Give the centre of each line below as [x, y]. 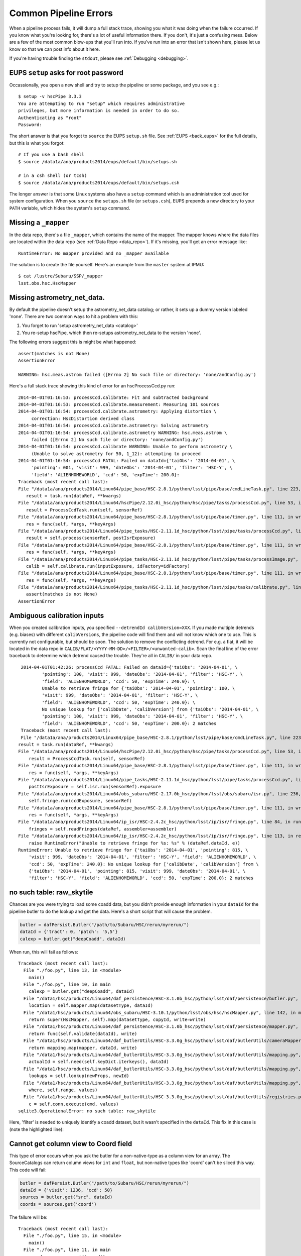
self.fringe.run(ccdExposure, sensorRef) [80, 801]
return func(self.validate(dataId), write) [83, 1033]
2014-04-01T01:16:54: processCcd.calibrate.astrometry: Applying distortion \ [117, 411]
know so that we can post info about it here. [55, 49]
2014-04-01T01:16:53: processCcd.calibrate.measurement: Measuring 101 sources [119, 404]
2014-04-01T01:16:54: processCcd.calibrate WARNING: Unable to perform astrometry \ [125, 447]
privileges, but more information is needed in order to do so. [99, 111]
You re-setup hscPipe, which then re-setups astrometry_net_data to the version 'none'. [111, 333]
